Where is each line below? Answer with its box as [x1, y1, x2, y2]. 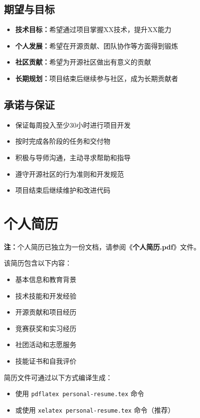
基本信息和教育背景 [15, 274, 77, 284]
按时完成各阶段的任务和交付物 [15, 136, 110, 146]
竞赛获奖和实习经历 [15, 323, 77, 333]
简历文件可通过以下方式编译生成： [4, 372, 112, 382]
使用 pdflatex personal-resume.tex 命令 [15, 388, 144, 399]
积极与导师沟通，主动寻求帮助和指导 [15, 152, 131, 162]
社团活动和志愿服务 [15, 339, 77, 350]
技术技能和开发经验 [15, 290, 77, 301]
